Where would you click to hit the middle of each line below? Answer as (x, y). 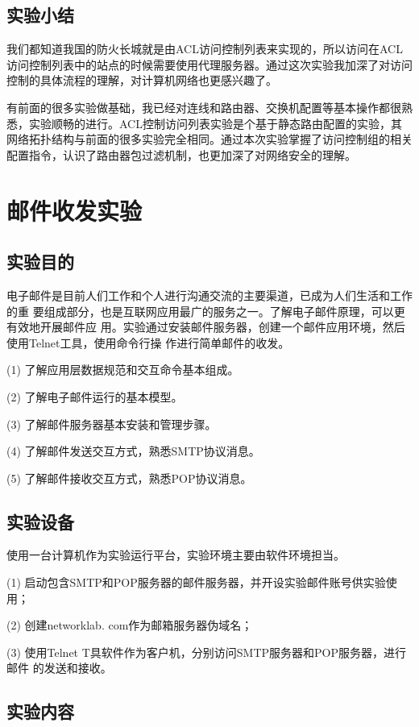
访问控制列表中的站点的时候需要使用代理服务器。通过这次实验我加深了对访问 (209, 64)
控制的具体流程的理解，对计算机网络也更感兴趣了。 (142, 80)
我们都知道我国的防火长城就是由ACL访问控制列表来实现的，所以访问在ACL (205, 49)
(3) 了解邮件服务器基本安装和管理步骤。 (112, 424)
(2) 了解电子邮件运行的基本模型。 (95, 396)
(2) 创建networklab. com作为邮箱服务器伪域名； (130, 625)
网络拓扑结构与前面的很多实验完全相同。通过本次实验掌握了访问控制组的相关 (209, 139)
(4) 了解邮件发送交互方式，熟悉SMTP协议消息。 (133, 451)
